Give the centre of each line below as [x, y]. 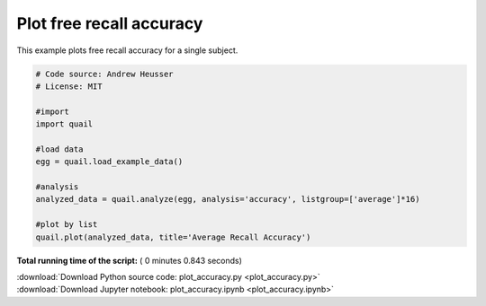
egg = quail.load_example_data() [109, 162]
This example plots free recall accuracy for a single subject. [127, 50]
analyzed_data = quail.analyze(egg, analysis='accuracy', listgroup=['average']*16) [228, 199]
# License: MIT [69, 86]
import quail [64, 124]
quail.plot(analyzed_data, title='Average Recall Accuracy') [173, 237]
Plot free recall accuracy [110, 23]
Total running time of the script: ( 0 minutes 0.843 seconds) [130, 260]
